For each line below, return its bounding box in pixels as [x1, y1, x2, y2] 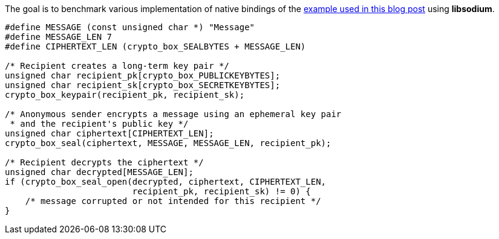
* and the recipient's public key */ [10, 119, 189, 129]
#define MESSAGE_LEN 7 [5, 32, 113, 42]
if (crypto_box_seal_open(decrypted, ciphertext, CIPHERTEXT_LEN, [5, 177, 327, 186]
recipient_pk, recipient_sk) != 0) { [132, 186, 311, 196]
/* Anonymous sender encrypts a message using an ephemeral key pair [5, 109, 342, 119]
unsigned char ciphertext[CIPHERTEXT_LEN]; [5, 129, 214, 138]
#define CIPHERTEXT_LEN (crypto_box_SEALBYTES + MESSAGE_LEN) [5, 42, 306, 51]
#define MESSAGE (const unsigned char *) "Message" [5, 22, 255, 32]
